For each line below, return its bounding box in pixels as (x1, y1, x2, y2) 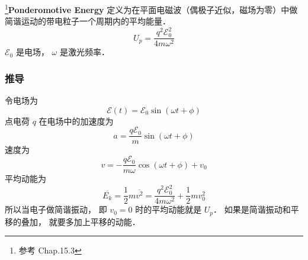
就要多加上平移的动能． (49, 215, 140, 227)
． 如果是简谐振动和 (213, 203, 291, 216)
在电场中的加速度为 (38, 114, 114, 127)
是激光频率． (59, 46, 110, 58)
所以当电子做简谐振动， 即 (5, 203, 107, 216)
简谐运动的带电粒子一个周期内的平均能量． (5, 15, 171, 27)
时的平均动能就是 (135, 203, 202, 216)
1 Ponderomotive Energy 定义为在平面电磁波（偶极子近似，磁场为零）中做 (5, 2, 298, 15)
